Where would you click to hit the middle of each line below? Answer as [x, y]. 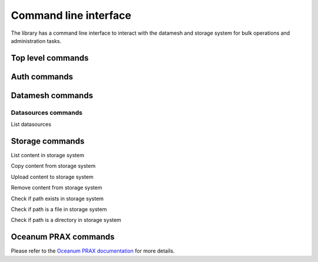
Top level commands [50, 58]
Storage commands [48, 141]
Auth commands [42, 77]
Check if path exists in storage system [57, 198]
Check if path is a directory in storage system [66, 220]
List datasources [31, 124]
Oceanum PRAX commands [63, 237]
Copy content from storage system [53, 166]
